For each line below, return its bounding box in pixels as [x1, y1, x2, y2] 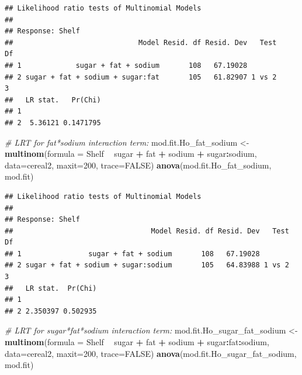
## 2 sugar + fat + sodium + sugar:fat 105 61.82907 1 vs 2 [5, 73, 277, 81]
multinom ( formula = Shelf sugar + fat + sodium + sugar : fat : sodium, [5, 336, 269, 348]
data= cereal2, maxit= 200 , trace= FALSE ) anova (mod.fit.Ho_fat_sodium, [5, 159, 272, 171]
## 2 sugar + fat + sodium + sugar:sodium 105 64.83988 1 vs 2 [5, 261, 289, 270]
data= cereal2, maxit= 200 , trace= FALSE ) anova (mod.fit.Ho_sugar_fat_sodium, [5, 347, 297, 359]
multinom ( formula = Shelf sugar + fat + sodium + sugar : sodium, [5, 147, 257, 160]
